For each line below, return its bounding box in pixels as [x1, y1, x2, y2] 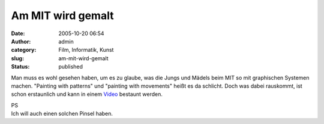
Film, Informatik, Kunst [58, 46, 114, 54]
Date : [11, 30, 25, 37]
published [58, 63, 83, 70]
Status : [11, 63, 30, 70]
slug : [11, 54, 24, 62]
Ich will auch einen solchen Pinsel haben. [11, 110, 113, 117]
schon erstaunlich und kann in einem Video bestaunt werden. [11, 91, 163, 98]
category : [11, 46, 37, 54]
